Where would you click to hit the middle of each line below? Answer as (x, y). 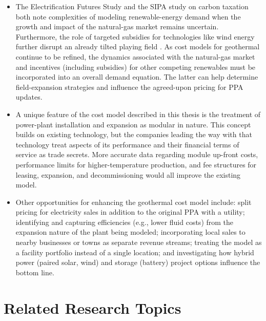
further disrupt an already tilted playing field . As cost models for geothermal (138, 46)
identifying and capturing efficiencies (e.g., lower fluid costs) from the (125, 222)
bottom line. (35, 272)
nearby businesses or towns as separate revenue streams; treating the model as (139, 242)
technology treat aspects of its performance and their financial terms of (127, 144)
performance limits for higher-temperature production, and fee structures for (136, 164)
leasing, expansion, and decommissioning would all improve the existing (128, 174)
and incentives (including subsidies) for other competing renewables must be (136, 67)
